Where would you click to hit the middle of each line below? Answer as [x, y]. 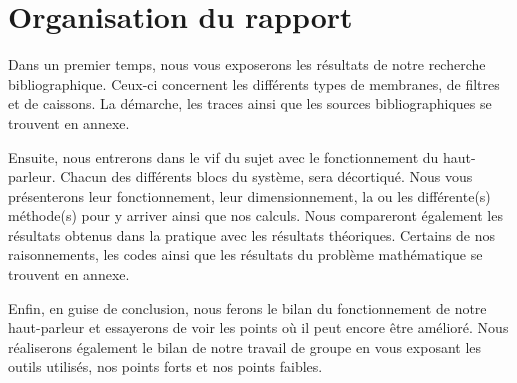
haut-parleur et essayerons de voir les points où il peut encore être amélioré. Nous [258, 327]
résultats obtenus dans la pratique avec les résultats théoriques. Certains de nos [252, 234]
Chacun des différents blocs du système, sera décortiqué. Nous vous [266, 176]
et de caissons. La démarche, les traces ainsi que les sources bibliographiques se [250, 103]
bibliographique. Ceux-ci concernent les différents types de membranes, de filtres [254, 83]
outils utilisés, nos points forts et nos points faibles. [165, 366]
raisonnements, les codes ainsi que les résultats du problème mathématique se [245, 254]
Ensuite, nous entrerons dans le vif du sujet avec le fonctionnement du [223, 156]
